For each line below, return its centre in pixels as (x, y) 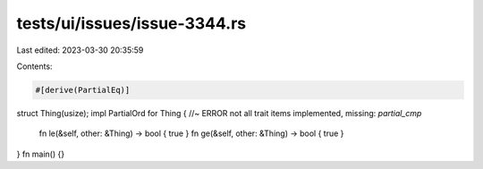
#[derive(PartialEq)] (83, 90)
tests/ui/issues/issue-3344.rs (131, 23)
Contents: (34, 66)
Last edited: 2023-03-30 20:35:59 (80, 50)
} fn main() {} (41, 154)
